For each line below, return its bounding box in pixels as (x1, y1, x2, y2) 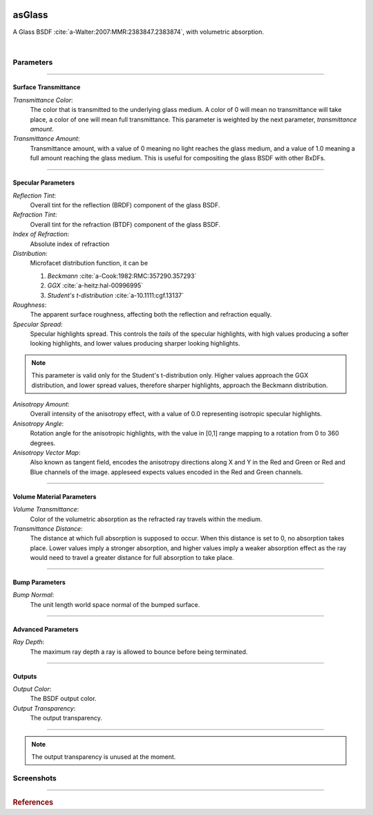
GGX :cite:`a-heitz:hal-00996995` (47, 281, 144, 290)
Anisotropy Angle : (12, 419, 64, 428)
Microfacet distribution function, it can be (30, 259, 149, 268)
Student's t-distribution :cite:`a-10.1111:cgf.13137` (47, 291, 184, 299)
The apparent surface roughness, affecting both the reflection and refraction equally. (30, 310, 272, 319)
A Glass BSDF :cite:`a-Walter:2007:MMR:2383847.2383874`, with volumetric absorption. (12, 28, 265, 36)
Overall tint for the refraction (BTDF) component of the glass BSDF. (30, 220, 221, 228)
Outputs (12, 672, 37, 680)
